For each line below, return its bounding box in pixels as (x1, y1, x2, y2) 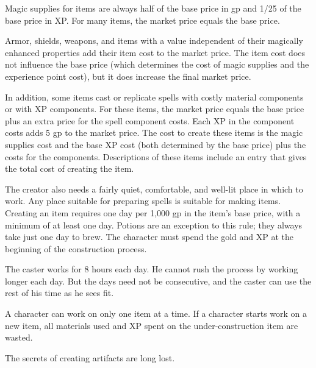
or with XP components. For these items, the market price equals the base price (5, 102, 304, 115)
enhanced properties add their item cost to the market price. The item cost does (5, 46, 306, 58)
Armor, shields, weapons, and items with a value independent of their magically (5, 34, 303, 47)
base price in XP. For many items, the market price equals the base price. (5, 13, 280, 26)
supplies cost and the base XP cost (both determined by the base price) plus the (5, 138, 306, 150)
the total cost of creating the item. (5, 162, 134, 175)
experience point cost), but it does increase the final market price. (5, 69, 251, 82)
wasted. (5, 331, 33, 344)
